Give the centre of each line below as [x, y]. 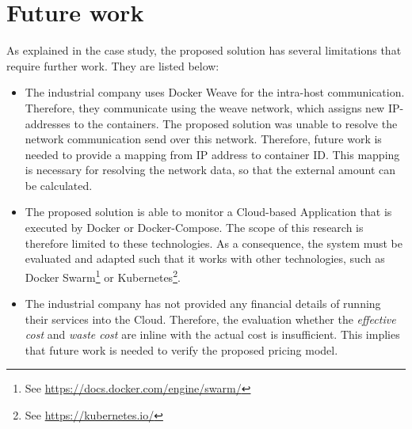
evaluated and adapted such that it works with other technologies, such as [205, 258]
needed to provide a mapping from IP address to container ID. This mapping [212, 154]
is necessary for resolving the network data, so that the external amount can [210, 170]
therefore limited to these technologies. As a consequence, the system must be [214, 243]
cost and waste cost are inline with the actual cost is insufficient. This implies [212, 334]
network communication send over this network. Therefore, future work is [203, 139]
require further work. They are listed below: [113, 65]
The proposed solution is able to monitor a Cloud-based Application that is [208, 212]
